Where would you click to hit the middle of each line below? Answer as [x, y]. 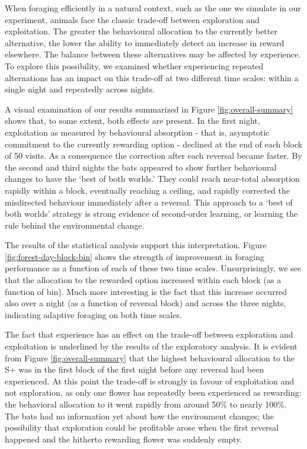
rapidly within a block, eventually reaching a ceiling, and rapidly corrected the [147, 190]
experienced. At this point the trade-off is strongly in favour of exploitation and [150, 381]
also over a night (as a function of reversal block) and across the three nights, [145, 303]
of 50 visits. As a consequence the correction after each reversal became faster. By [153, 155]
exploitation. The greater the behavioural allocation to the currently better [141, 31]
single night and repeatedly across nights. [80, 89]
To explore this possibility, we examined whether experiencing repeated [134, 65]
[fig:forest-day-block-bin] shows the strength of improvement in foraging [135, 256]
